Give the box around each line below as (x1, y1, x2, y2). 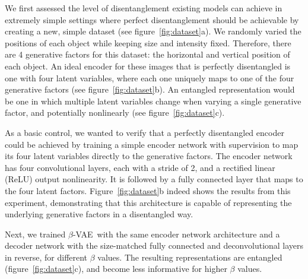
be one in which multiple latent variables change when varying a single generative (5, 94, 301, 107)
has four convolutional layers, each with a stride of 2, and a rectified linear (5, 161, 275, 173)
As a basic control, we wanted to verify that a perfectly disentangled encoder (5, 126, 284, 138)
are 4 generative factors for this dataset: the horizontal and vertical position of (5, 48, 290, 61)
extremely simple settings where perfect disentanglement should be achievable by (5, 13, 299, 26)
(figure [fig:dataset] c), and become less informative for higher (5, 262, 227, 275)
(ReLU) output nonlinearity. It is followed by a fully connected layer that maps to (5, 173, 303, 185)
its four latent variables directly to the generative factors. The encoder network (5, 150, 293, 162)
